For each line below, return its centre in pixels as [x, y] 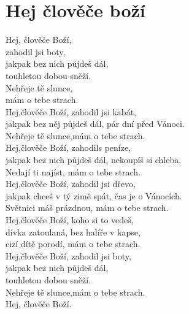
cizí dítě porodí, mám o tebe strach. [73, 244]
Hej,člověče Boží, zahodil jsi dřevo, [71, 184]
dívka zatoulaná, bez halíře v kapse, [73, 232]
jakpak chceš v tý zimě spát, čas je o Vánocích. [94, 195]
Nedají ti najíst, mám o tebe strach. [73, 171]
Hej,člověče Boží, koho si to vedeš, [70, 220]
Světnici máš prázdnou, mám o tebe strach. [87, 208]
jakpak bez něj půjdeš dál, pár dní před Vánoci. [95, 124]
